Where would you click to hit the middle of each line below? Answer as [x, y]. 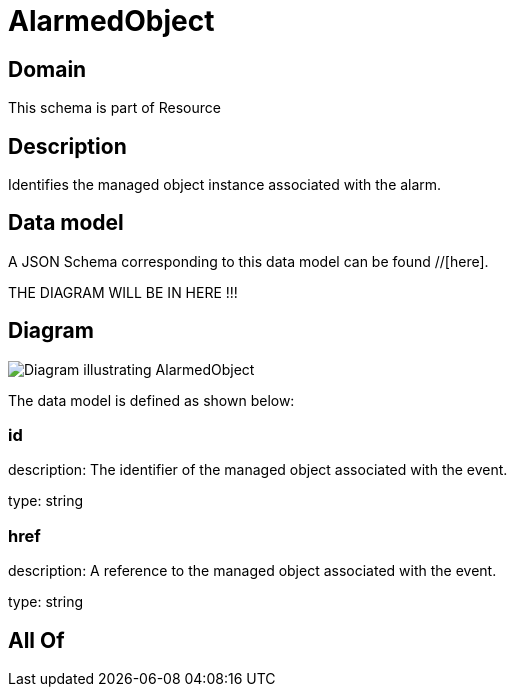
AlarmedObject [111, 21]
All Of [36, 640]
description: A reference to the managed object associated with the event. [252, 571]
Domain [47, 69]
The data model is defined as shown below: [151, 400]
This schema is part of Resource [114, 108]
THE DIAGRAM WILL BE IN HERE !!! [123, 292]
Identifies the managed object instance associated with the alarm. [225, 185]
